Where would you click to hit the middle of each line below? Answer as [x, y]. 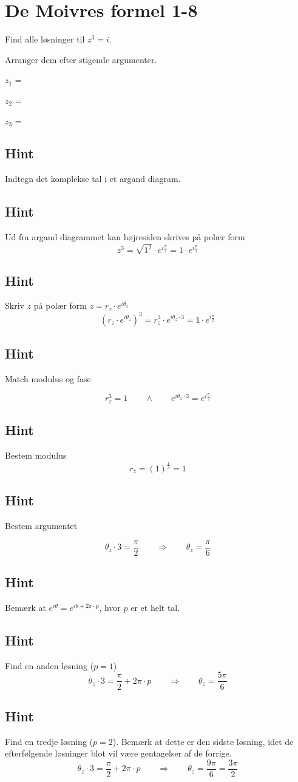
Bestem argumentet [41, 526]
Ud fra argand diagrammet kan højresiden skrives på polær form [125, 237]
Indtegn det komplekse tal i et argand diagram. [93, 179]
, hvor [110, 608]
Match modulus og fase [48, 378]
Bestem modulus [36, 455]
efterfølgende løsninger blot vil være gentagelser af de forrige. [118, 753]
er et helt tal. [155, 608]
